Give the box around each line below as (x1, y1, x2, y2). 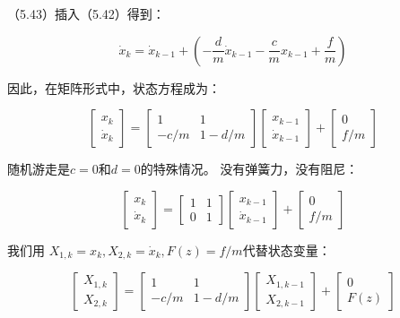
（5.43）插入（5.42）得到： (7, 4, 165, 22)
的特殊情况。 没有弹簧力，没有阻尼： (140, 159, 359, 178)
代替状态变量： (242, 240, 331, 259)
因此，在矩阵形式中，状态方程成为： (7, 78, 221, 97)
